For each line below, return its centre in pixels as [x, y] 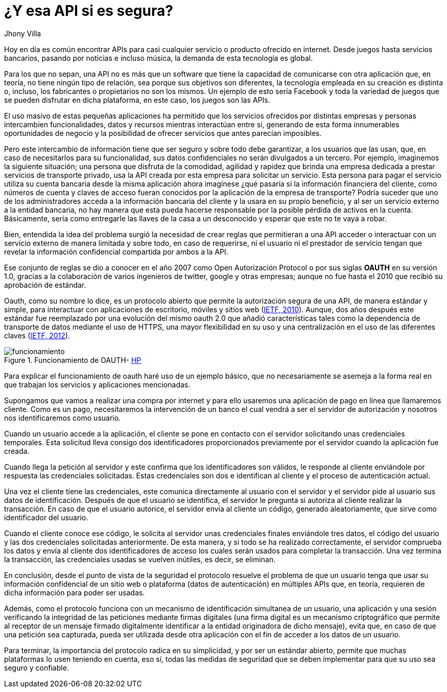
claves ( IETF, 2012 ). [37, 335]
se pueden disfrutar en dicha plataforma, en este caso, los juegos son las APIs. [137, 100]
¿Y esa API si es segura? [89, 11]
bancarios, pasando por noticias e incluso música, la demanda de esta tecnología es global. [159, 58]
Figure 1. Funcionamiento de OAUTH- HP [73, 360]
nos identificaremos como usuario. [63, 418]
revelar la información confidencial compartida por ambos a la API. [116, 251]
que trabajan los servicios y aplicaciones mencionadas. [97, 384]
